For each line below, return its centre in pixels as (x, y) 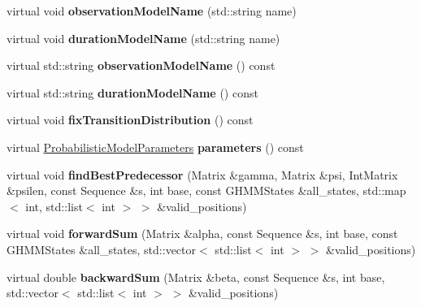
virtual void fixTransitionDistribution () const (130, 120)
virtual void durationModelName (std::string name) (143, 38)
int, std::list (54, 206)
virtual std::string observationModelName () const (141, 65)
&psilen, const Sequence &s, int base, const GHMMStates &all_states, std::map (206, 190)
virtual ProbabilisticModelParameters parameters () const (155, 147)
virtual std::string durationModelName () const (132, 92)
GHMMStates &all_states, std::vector (102, 249)
